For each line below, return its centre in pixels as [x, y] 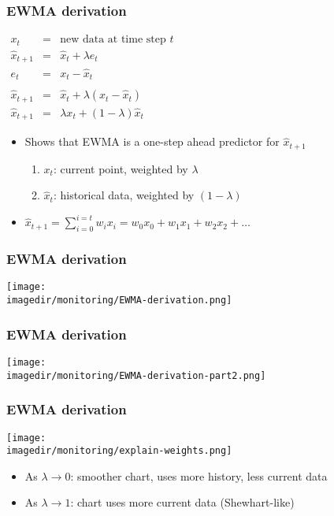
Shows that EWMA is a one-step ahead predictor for [152, 141]
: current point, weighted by [121, 168]
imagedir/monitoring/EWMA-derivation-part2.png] [136, 375]
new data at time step [113, 40]
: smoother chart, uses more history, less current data [199, 475]
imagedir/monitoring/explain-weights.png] [119, 451]
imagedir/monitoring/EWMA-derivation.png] [119, 301]
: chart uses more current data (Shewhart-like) [182, 502]
